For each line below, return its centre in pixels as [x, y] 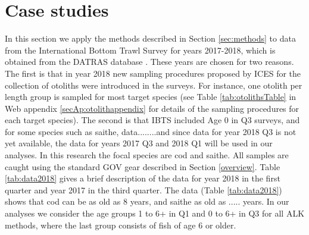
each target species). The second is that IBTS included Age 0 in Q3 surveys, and [152, 120]
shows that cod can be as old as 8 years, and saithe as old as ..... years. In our [147, 201]
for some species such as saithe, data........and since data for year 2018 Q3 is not [151, 131]
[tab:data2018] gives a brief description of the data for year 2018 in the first [143, 178]
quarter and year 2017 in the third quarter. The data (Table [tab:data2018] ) [143, 189]
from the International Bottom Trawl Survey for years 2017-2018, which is [140, 50]
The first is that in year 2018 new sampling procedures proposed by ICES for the [153, 73]
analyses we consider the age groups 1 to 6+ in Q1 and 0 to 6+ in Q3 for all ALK [155, 213]
